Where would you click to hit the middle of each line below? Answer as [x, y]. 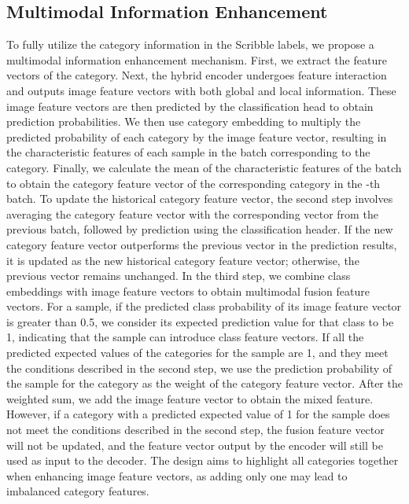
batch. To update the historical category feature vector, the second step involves [200, 199]
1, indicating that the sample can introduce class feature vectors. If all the [185, 337]
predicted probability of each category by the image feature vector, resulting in [197, 136]
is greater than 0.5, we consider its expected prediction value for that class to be [200, 321]
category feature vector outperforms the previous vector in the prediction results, [202, 244]
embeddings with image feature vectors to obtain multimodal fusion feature [188, 291]
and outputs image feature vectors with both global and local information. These [201, 90]
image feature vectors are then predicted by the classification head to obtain [190, 106]
